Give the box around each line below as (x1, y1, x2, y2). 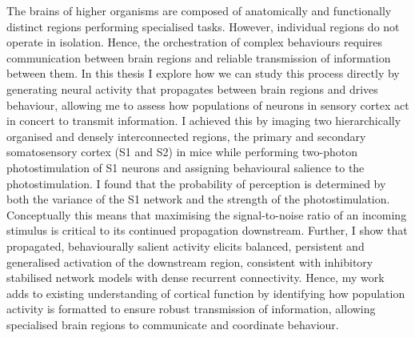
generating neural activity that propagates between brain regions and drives (6, 80, 378, 97)
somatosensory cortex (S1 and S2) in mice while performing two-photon (6, 143, 358, 160)
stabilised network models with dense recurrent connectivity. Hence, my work (6, 269, 385, 286)
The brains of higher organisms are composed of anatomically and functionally (6, 2, 392, 18)
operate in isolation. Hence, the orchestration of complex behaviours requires (6, 34, 382, 50)
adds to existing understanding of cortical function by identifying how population (6, 284, 405, 301)
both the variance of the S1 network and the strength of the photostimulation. (6, 191, 390, 207)
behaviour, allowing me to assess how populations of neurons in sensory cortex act (6, 96, 409, 113)
